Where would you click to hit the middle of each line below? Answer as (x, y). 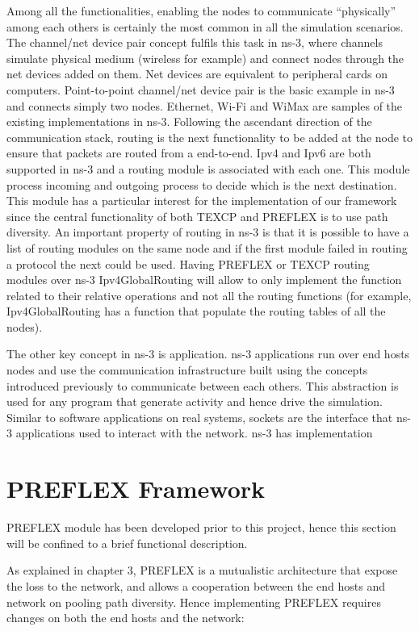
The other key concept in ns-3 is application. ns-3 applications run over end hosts (208, 354)
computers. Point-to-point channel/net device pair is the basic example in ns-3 (201, 89)
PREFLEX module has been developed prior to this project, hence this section (201, 527)
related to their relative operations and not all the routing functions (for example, (209, 295)
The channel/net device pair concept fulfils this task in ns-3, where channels (195, 42)
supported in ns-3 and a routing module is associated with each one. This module (208, 168)
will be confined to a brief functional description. (127, 543)
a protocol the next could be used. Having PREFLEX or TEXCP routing (188, 263)
